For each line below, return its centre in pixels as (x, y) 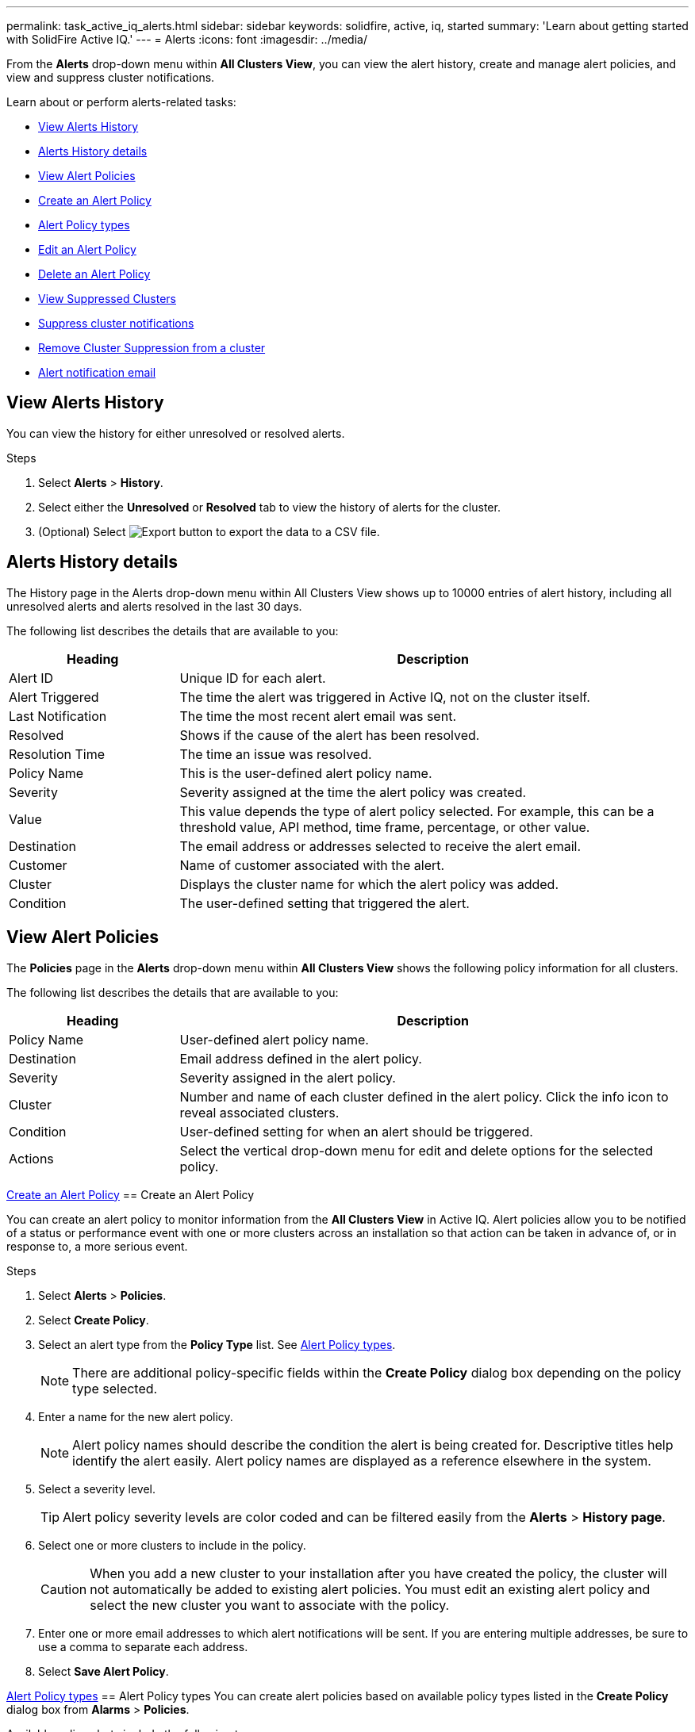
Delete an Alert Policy (94, 274)
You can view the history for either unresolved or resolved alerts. (176, 433)
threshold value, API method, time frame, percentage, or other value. (385, 827)
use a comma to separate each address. (143, 1646)
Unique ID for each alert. (253, 678)
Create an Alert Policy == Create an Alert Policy (131, 1194)
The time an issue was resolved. (276, 754)
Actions (31, 1158)
